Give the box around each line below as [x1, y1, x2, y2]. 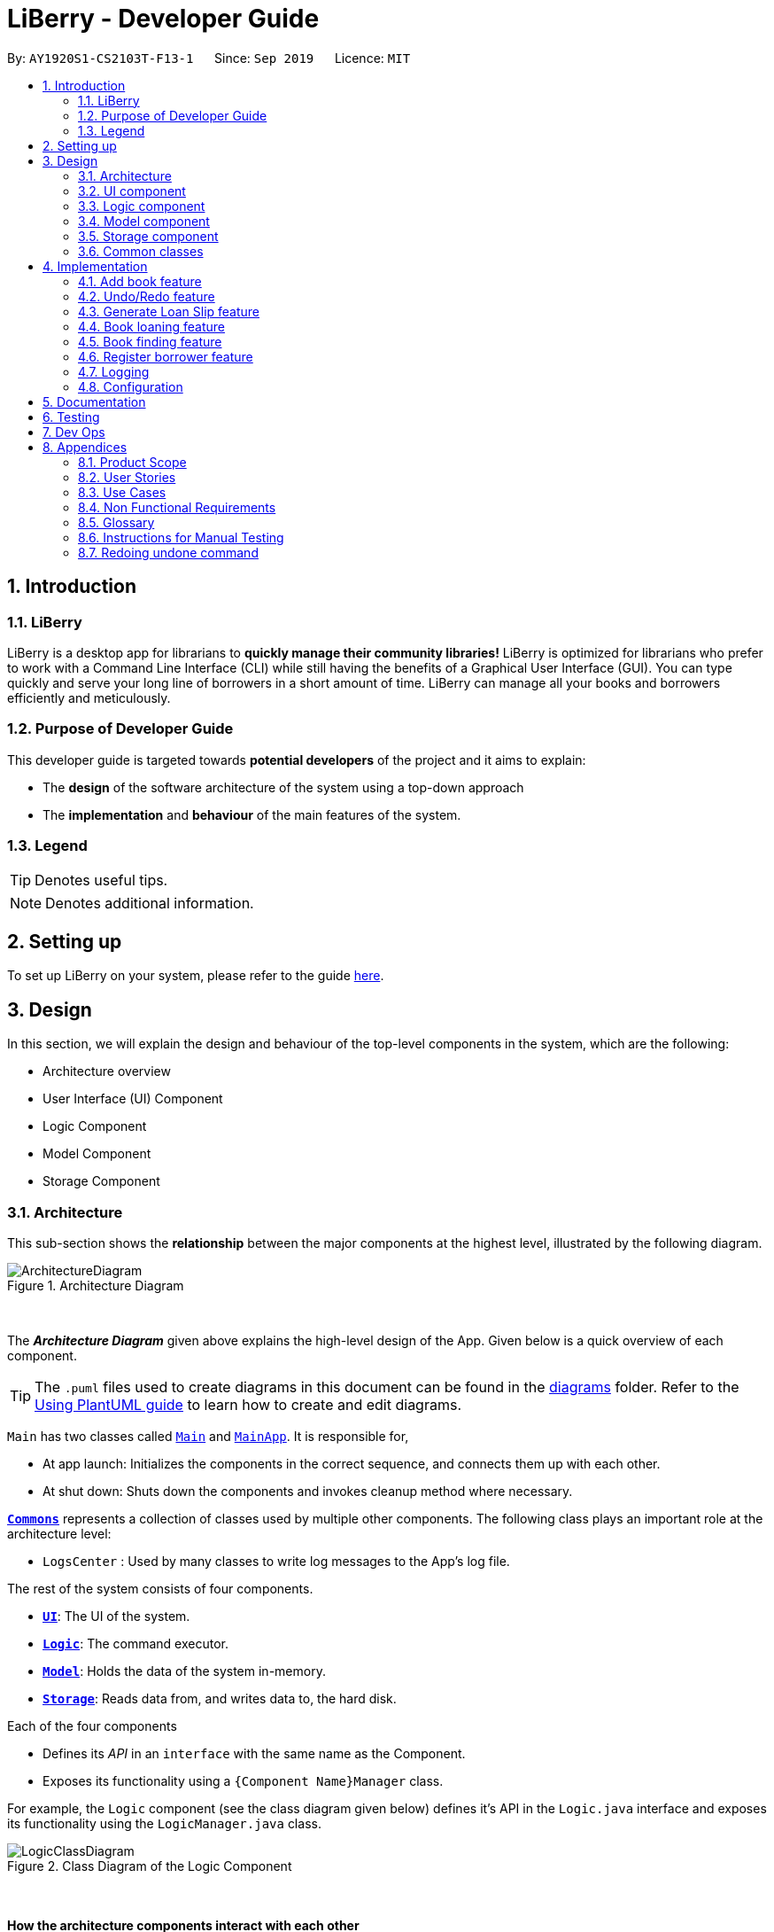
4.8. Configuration [78, 378, 183, 394]
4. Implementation [43, 258, 148, 274]
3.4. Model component [78, 213, 210, 229]
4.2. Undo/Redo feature [78, 288, 215, 304]
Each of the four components [7, 1718, 177, 1733]
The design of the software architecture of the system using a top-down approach [43, 779, 524, 795]
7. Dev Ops [43, 424, 105, 440]
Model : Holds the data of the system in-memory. [43, 1663, 326, 1679]
